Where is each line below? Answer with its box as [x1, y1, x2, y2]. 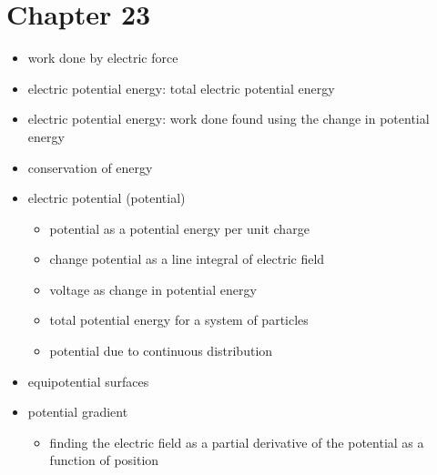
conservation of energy [27, 157, 153, 177]
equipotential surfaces [27, 371, 149, 390]
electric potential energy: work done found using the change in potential [27, 109, 430, 128]
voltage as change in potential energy [49, 279, 257, 298]
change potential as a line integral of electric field [49, 249, 325, 268]
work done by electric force [27, 48, 178, 67]
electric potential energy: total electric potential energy [27, 78, 335, 97]
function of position [49, 450, 159, 470]
